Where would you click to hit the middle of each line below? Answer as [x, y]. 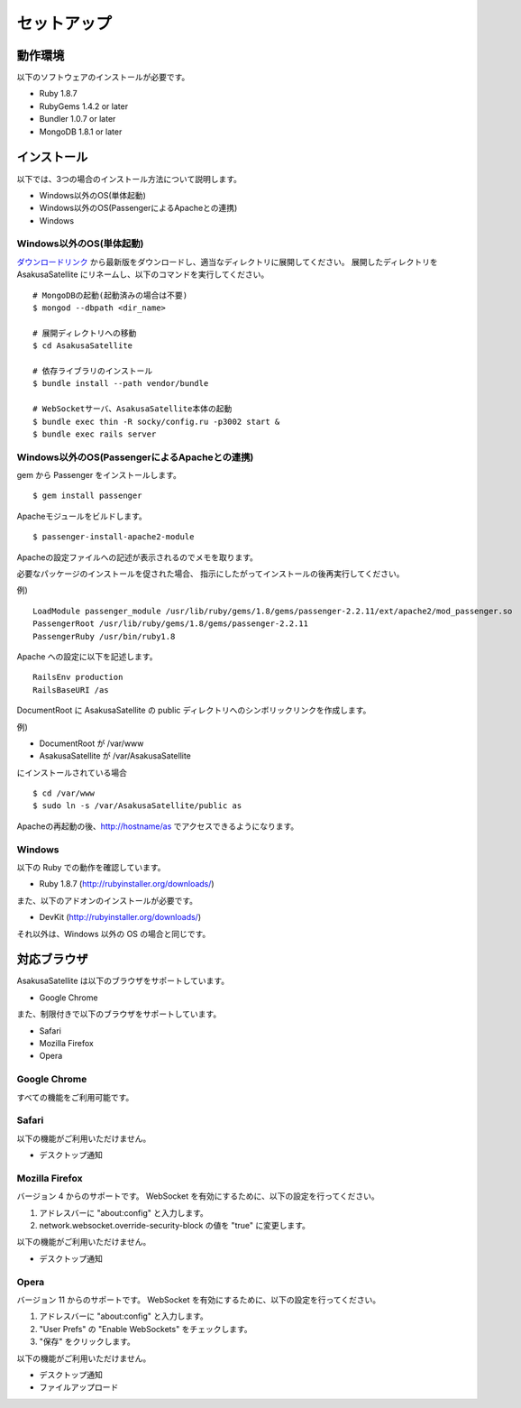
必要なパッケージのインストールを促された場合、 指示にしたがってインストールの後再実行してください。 [210, 574]
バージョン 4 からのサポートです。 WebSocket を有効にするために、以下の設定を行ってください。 [198, 1196]
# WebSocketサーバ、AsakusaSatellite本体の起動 [133, 409]
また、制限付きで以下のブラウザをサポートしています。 [119, 1014]
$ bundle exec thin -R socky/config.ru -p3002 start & [156, 421]
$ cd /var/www [64, 793]
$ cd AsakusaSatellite [83, 346]
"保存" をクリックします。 [87, 1342]
